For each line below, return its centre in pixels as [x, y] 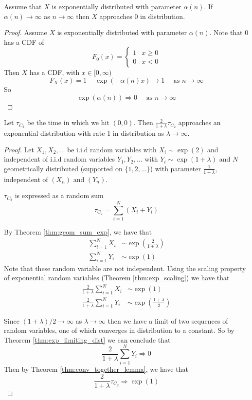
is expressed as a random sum [59, 195]
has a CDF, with [54, 72]
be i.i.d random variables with [112, 149]
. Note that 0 [229, 32]
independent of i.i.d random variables [60, 159]
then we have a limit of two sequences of [168, 320]
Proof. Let [19, 149]
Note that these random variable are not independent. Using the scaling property [125, 268]
